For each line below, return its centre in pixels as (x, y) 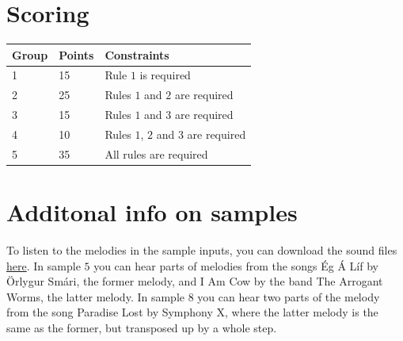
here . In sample (44, 265)
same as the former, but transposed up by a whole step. (142, 328)
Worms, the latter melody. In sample (96, 296)
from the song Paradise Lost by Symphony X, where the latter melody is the (192, 312)
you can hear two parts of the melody (289, 296)
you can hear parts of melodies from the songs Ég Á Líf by (236, 265)
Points (76, 54)
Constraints (137, 54)
